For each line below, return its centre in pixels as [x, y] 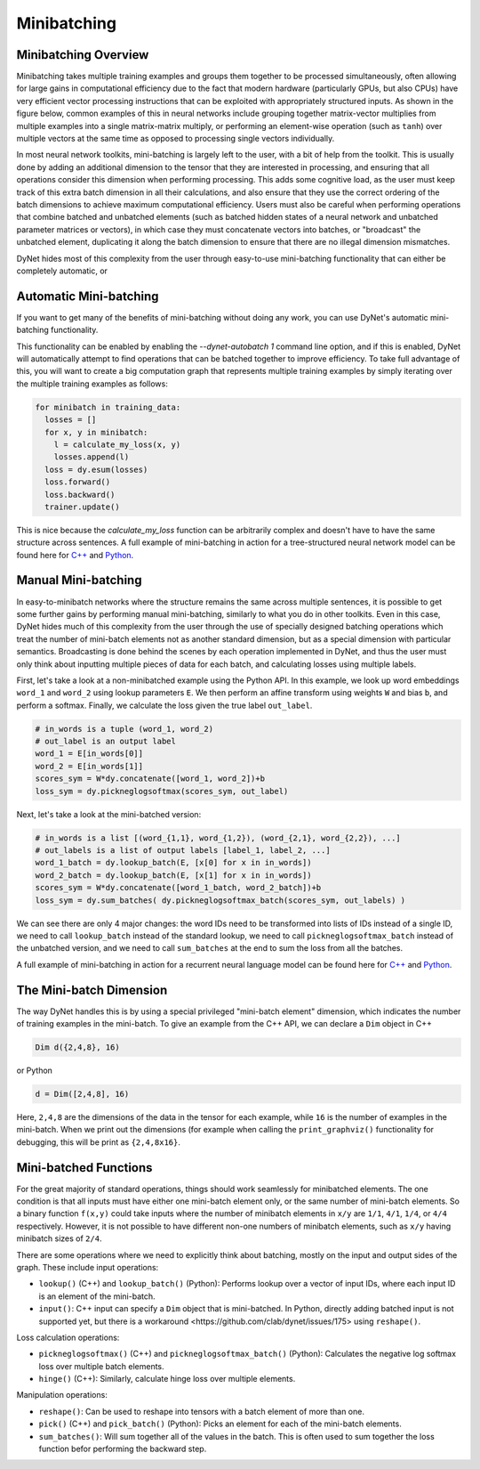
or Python [35, 1070]
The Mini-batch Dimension [92, 990]
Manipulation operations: [62, 1395]
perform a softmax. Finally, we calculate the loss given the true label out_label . [164, 705]
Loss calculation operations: [68, 1337]
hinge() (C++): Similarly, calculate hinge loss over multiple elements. [167, 1379]
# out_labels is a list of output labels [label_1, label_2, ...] [183, 850]
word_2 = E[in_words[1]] [89, 766]
